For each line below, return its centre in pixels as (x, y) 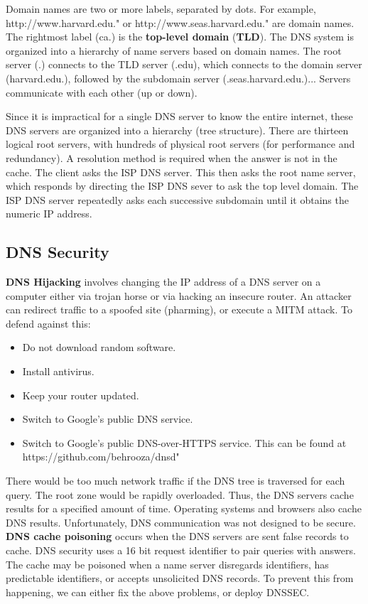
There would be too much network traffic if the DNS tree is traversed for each (175, 481)
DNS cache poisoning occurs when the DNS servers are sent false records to (177, 536)
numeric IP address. (49, 214)
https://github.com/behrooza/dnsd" (101, 457)
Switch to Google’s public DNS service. (108, 419)
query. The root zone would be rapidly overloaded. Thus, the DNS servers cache (180, 494)
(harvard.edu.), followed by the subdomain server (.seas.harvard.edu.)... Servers (178, 78)
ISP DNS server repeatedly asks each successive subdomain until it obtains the (177, 199)
